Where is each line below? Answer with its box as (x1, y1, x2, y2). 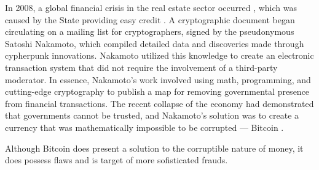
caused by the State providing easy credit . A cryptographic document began (5, 13, 295, 26)
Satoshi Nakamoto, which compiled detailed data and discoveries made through (5, 37, 304, 50)
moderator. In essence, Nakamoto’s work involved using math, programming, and (5, 73, 311, 86)
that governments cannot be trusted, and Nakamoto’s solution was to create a (5, 109, 299, 122)
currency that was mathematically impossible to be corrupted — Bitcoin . (5, 120, 284, 133)
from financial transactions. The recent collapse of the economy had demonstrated (5, 97, 314, 109)
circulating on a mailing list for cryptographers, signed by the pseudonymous (5, 25, 294, 38)
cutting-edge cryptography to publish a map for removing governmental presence (5, 85, 310, 98)
